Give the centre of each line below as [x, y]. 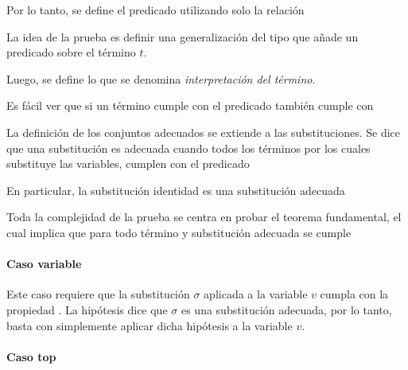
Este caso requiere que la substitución [98, 294]
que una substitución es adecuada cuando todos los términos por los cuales [188, 148]
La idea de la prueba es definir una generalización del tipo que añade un [183, 36]
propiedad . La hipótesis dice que [87, 309]
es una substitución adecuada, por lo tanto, [286, 309]
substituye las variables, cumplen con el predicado [128, 164]
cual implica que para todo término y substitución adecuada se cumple [179, 232]
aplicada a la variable [256, 294]
